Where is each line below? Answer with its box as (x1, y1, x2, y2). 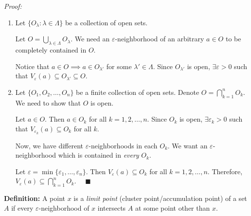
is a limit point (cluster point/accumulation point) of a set (73, 193, 247, 203)
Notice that (15, 61, 50, 71)
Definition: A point (4, 193, 66, 203)
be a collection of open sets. (65, 17, 148, 27)
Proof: (4, 1, 22, 11)
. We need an (71, 34, 110, 44)
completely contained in (15, 44, 87, 54)
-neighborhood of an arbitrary (115, 34, 204, 44)
